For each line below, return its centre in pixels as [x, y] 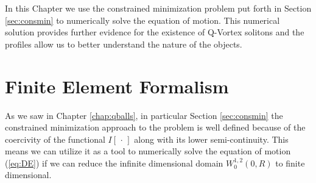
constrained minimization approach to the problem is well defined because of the [155, 127]
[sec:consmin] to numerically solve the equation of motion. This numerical [142, 20]
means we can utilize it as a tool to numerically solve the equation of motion [148, 151]
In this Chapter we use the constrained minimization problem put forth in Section [158, 8]
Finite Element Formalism [117, 86]
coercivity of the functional [55, 139]
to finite [290, 163]
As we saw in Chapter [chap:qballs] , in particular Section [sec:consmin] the [144, 115]
